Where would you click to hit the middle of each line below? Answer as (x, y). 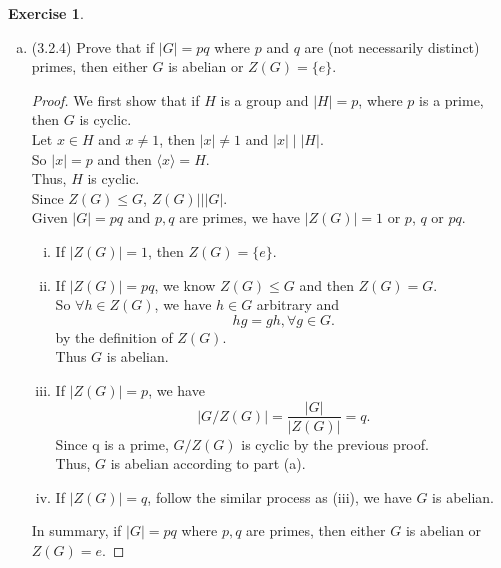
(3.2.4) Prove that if (93, 46)
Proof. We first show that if (115, 99)
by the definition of (114, 336)
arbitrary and (298, 304)
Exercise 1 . (46, 13)
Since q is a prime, (112, 443)
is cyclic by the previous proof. (335, 443)
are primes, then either (316, 530)
